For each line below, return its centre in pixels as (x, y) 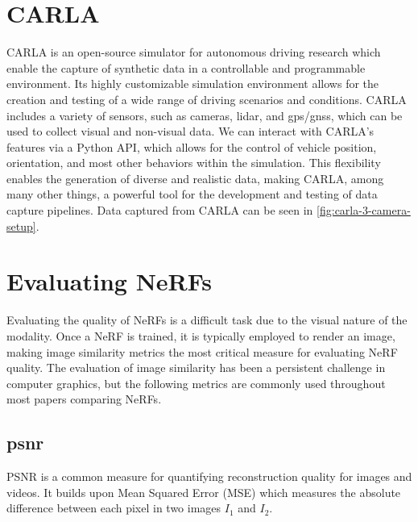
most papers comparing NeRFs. (84, 399)
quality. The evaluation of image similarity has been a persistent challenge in (196, 367)
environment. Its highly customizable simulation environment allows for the (193, 84)
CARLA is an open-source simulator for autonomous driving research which (194, 52)
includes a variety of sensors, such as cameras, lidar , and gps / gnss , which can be (205, 115)
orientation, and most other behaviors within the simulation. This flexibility (194, 163)
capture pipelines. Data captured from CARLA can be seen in (160, 210)
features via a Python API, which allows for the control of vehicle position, (192, 146)
